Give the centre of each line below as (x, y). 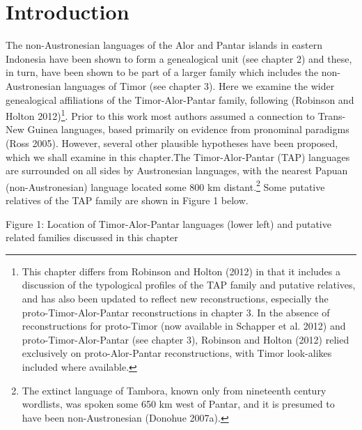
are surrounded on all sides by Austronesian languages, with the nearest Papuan (177, 170)
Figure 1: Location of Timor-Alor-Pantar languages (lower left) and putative (168, 223)
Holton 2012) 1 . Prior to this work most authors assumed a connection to (160, 115)
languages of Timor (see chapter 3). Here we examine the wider (199, 85)
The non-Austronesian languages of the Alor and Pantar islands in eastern (164, 45)
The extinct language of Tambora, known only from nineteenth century (174, 390)
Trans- (332, 115)
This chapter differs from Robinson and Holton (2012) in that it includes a (181, 271)
